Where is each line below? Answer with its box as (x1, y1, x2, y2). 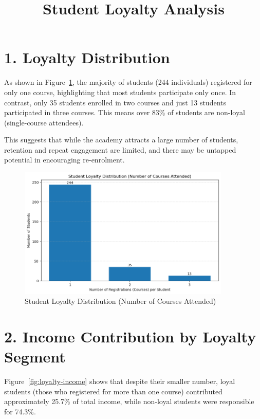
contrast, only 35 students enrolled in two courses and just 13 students (4, 97, 226, 107)
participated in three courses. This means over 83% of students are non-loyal (4, 107, 245, 118)
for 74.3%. (4, 406, 36, 417)
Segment (4, 346, 66, 367)
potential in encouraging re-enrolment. (4, 154, 125, 165)
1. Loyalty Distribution (4, 47, 170, 68)
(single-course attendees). (4, 117, 84, 127)
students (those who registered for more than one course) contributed (4, 386, 222, 396)
